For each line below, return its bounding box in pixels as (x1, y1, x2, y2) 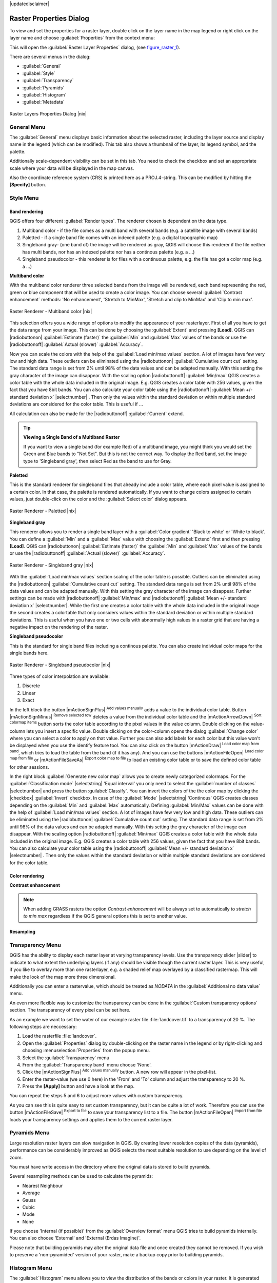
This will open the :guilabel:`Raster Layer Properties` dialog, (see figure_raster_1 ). (9, 44, 181, 50)
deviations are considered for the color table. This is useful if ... (9, 401, 143, 407)
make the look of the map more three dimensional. (9, 974, 116, 980)
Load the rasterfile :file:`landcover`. (22, 1033, 97, 1039)
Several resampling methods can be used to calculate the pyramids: (9, 1173, 153, 1179)
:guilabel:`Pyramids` (22, 85, 65, 91)
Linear (22, 690, 36, 696)
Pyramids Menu (9, 1129, 50, 1136)
